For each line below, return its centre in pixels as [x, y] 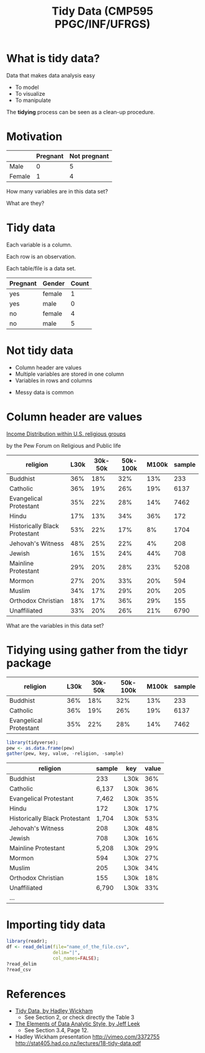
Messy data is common [45, 392]
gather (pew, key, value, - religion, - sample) [65, 754]
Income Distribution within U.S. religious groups [66, 434]
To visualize [30, 93]
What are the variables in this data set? [55, 625]
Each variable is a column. [39, 245]
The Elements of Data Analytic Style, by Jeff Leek [77, 1024]
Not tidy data [40, 350]
